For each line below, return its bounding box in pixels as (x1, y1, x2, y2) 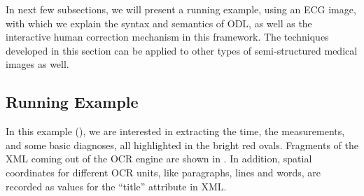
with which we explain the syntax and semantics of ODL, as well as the (6, 15, 312, 30)
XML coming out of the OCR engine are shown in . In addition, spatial (6, 151, 312, 166)
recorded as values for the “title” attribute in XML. (6, 178, 227, 193)
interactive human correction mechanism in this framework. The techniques (6, 29, 329, 44)
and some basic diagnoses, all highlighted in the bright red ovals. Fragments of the (6, 137, 358, 152)
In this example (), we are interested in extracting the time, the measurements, (6, 124, 345, 139)
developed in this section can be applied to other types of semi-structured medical (6, 43, 358, 57)
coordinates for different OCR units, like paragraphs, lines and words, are (6, 164, 321, 179)
